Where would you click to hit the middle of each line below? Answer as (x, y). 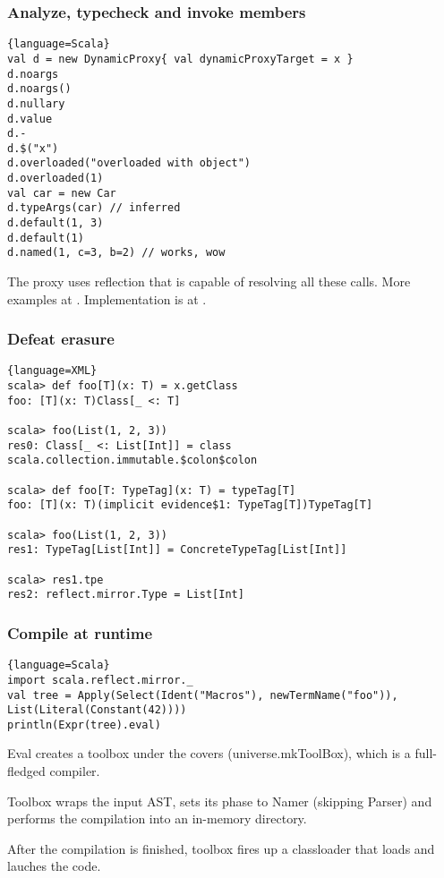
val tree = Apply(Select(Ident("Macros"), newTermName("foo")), (203, 695)
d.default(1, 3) (55, 223)
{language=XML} (52, 371)
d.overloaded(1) (55, 179)
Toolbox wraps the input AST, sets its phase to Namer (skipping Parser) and (220, 801)
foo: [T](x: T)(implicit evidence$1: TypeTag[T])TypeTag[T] (190, 505)
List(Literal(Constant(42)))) (97, 710)
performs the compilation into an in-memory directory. (157, 818)
